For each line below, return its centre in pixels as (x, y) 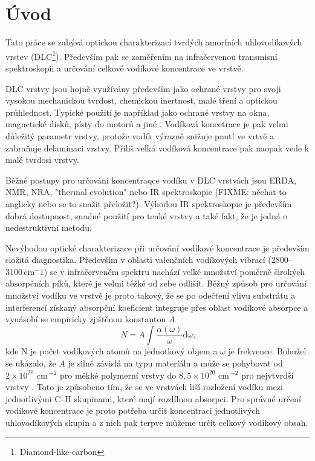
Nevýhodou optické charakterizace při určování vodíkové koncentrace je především (157, 247)
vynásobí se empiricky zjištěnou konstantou (86, 319)
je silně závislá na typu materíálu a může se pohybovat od (175, 363)
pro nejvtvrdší (268, 375)
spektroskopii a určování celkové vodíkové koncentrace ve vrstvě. (125, 68)
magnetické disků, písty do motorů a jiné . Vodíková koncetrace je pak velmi (147, 124)
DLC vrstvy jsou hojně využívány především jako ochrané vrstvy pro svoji (143, 88)
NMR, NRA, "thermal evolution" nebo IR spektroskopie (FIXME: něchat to (146, 192)
